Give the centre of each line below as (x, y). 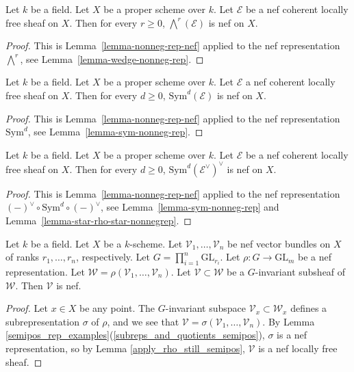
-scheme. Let (156, 243)
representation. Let (45, 272)
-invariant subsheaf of (300, 272)
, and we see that (143, 321)
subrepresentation (42, 321)
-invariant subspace (206, 308)
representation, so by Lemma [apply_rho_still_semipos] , (125, 348)
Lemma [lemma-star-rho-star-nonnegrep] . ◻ (99, 221)
